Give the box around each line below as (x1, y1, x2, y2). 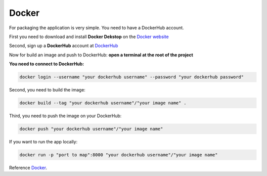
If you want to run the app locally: (9, 139, 78, 145)
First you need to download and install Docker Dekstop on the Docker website (9, 34, 169, 40)
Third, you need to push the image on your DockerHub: (9, 113, 122, 119)
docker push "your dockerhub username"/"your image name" (19, 126, 163, 132)
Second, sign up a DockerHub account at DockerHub (9, 43, 118, 49)
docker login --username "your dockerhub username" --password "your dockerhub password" (19, 74, 244, 80)
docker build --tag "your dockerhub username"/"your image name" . (19, 100, 187, 106)
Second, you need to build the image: (9, 87, 86, 93)
